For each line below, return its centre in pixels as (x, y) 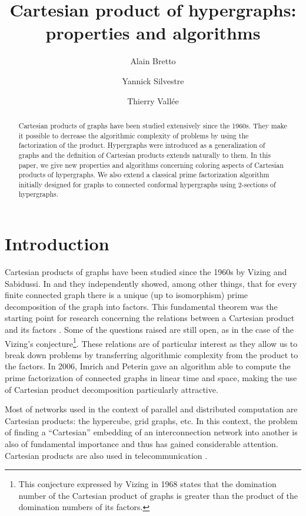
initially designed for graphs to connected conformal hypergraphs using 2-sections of (147, 184)
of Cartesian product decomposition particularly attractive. (112, 389)
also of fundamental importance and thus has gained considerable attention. (142, 444)
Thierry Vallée (153, 100)
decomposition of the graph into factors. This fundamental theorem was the (141, 306)
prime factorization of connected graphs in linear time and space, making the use (151, 378)
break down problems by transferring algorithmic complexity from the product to (152, 354)
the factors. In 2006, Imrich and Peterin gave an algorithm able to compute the (148, 366)
